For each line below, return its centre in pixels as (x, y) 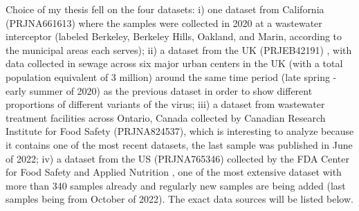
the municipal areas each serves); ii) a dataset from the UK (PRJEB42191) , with (179, 49)
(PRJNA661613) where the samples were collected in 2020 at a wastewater (164, 22)
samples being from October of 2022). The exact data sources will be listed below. (179, 199)
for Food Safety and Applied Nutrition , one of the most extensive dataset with (174, 172)
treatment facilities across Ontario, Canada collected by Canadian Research (166, 117)
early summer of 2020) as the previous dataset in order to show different (159, 90)
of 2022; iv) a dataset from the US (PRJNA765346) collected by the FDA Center (177, 158)
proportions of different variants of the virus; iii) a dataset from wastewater (165, 104)
